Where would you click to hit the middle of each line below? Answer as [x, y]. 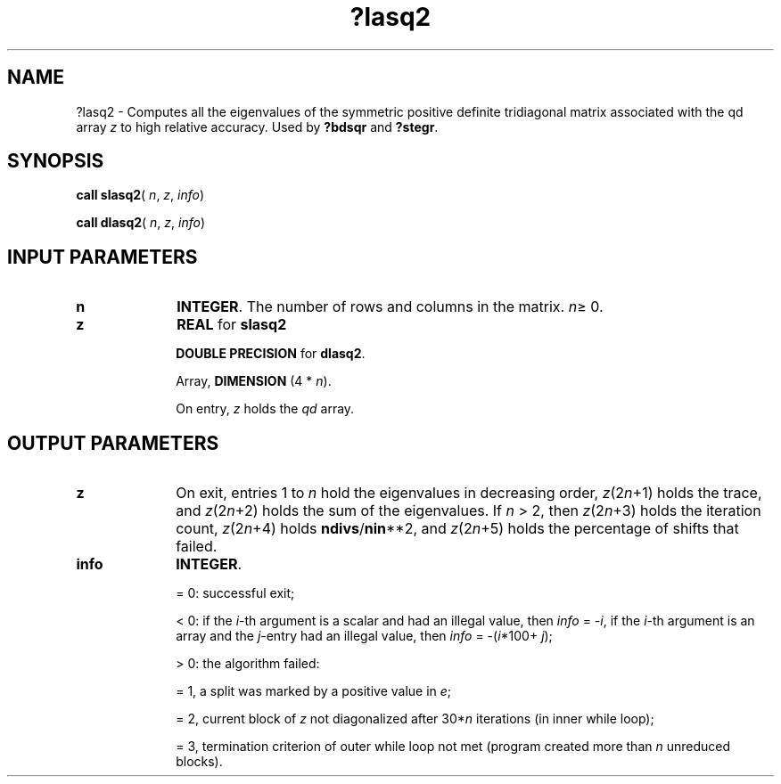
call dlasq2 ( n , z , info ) [141, 223]
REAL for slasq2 [232, 325]
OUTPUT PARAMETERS [113, 443]
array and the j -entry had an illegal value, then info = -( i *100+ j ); [364, 636]
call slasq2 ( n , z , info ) [140, 195]
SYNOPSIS [56, 161]
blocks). [199, 762]
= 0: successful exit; [235, 593]
